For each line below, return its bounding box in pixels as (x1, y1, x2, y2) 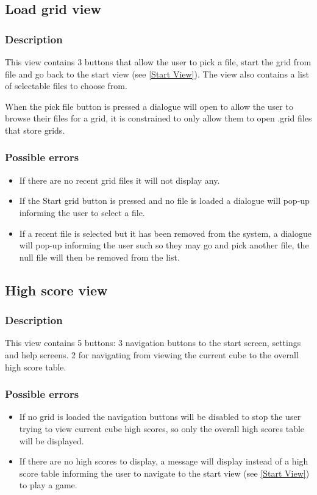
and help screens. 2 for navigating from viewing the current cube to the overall (5, 348, 299, 361)
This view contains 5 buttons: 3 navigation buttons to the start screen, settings (5, 336, 301, 349)
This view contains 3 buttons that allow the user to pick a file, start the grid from (5, 56, 312, 68)
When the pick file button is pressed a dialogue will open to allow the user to (5, 99, 293, 112)
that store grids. (5, 123, 65, 136)
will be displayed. (19, 434, 84, 447)
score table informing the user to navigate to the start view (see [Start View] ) (19, 466, 310, 479)
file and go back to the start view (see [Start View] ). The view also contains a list (5, 67, 309, 80)
